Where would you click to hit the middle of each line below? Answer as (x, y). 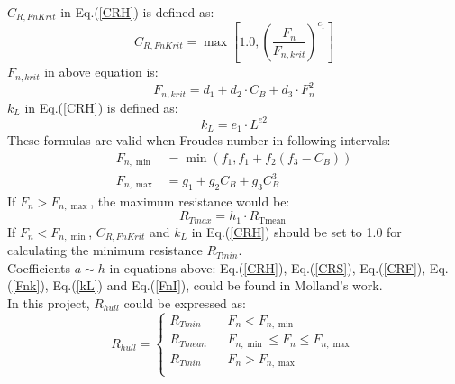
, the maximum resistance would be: (190, 201)
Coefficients (39, 267)
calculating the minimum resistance (105, 250)
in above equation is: (101, 72)
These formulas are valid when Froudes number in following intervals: (199, 140)
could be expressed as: (185, 302)
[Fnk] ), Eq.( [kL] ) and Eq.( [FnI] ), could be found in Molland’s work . (197, 285)
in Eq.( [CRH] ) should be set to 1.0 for (296, 231)
